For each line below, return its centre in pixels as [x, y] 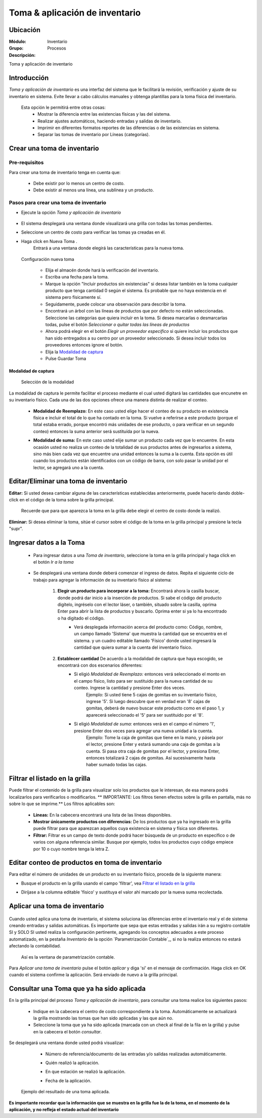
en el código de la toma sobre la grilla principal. [67, 499]
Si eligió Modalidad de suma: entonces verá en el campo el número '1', [145, 724]
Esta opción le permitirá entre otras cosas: [64, 107]
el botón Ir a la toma [53, 562]
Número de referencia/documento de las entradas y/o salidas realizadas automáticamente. [136, 1054]
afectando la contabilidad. [35, 946]
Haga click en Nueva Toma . [49, 241]
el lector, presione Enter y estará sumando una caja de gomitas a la [153, 744]
